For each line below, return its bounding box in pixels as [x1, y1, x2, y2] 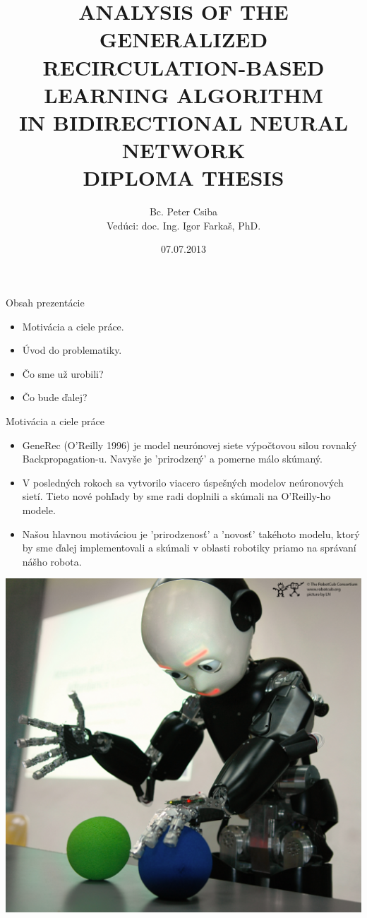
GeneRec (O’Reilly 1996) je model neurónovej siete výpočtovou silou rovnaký [22, 437, 357, 452]
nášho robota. [22, 554, 82, 568]
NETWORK [121, 136, 246, 165]
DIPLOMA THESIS [83, 163, 284, 192]
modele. [22, 502, 56, 517]
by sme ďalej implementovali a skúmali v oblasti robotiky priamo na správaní [22, 540, 356, 555]
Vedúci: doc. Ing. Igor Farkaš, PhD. [106, 217, 261, 232]
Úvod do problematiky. [22, 342, 122, 357]
